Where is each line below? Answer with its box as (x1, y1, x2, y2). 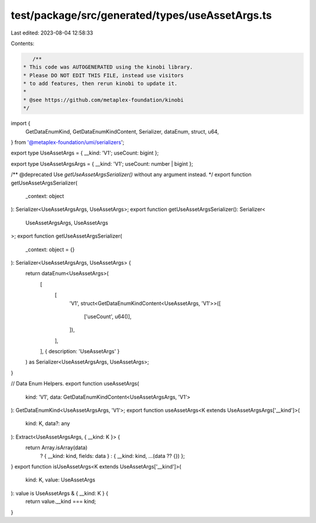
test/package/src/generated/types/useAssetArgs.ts (11, 9, 272, 22)
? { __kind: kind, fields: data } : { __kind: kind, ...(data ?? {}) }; (40, 452, 186, 459)
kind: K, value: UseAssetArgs (25, 476, 96, 483)
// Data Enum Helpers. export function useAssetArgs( (11, 380, 140, 387)
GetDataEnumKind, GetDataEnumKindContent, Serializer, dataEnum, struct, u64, (25, 128, 219, 135)
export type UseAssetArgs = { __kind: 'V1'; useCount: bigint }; (11, 149, 159, 156)
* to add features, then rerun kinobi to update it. (23, 80, 178, 87)
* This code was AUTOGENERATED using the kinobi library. (23, 64, 193, 70)
